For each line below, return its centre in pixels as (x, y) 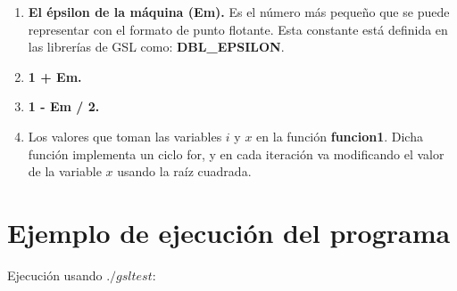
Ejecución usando (55, 275)
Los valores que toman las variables (125, 136)
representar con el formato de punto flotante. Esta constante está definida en (238, 29)
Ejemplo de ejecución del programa (229, 232)
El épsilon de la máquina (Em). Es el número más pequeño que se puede (239, 12)
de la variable (65, 171)
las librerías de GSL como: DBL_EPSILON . (156, 47)
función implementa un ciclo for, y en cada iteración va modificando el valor (236, 154)
